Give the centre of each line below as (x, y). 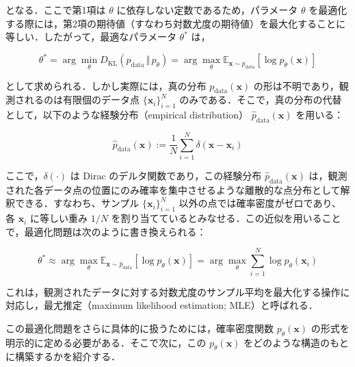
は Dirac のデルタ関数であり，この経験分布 (166, 176)
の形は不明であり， (296, 85)
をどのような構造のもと (296, 342)
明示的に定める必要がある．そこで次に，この (106, 342)
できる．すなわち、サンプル (77, 203)
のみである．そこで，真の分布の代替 (261, 100)
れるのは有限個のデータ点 (82, 100)
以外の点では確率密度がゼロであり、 (260, 203)
